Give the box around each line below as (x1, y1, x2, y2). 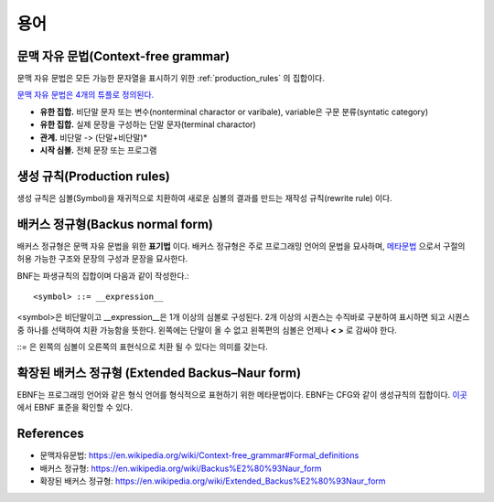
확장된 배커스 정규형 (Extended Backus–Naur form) (16, 365, 302, 380)
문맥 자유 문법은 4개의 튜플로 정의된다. (16, 90, 155, 101)
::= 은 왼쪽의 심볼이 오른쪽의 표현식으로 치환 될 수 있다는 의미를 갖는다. (16, 341, 269, 352)
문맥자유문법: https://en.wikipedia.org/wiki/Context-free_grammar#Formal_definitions (39, 450, 360, 461)
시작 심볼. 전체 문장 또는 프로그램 (39, 144, 157, 155)
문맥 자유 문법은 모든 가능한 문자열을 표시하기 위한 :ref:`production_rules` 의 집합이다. (16, 73, 325, 84)
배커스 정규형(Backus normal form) (16, 216, 214, 232)
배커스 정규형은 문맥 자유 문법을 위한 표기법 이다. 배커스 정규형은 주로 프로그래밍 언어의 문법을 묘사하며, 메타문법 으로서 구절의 (16, 240, 466, 251)
